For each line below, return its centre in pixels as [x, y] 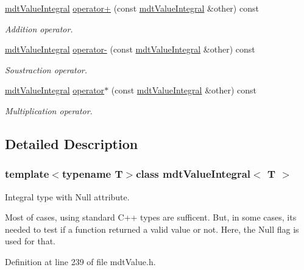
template [27, 174]
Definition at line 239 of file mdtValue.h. [80, 261]
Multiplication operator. [49, 110]
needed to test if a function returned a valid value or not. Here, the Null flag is [152, 229]
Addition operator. [39, 28]
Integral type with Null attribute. [67, 196]
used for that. [30, 241]
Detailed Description [72, 143]
